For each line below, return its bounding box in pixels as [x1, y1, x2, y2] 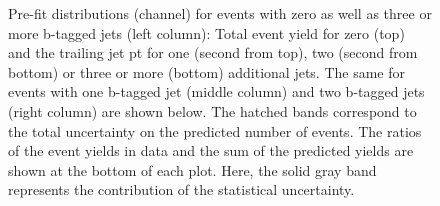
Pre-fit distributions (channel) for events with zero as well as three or [8, 3, 432, 23]
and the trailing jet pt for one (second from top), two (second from [8, 42, 418, 63]
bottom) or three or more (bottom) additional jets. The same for [8, 61, 406, 82]
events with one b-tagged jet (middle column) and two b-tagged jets [8, 81, 425, 102]
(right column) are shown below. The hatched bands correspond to [8, 100, 417, 121]
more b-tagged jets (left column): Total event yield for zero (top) [8, 22, 405, 43]
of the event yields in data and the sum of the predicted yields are [8, 140, 414, 161]
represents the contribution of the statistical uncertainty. [8, 179, 355, 200]
